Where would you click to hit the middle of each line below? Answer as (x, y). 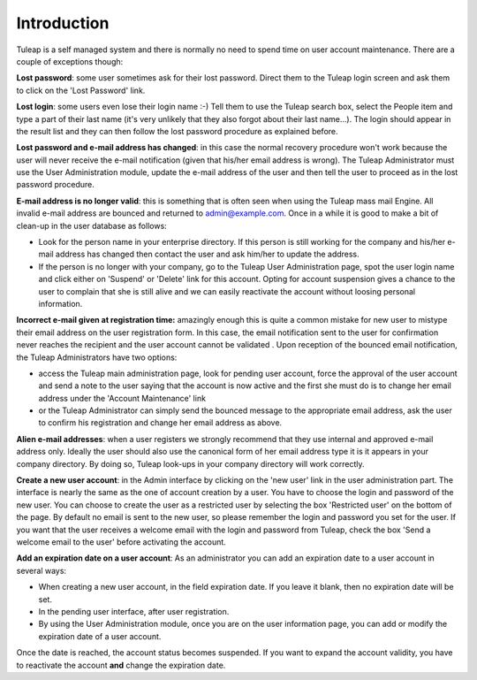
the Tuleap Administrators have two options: (97, 357)
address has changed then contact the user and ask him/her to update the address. (207, 254)
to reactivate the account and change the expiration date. (121, 665)
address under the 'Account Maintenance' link (122, 398)
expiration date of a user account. (100, 636)
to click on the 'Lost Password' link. (81, 90)
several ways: (41, 570)
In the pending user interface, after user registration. (134, 611)
